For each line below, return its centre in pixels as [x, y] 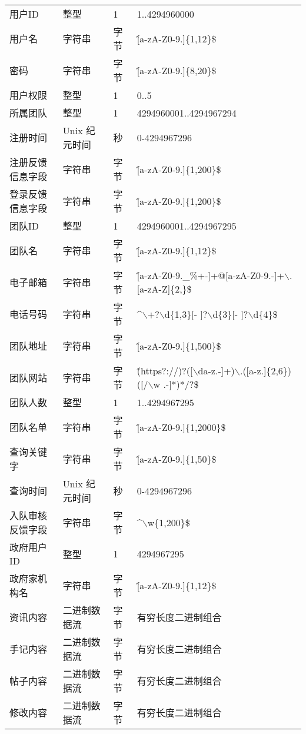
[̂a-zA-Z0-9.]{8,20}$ [177, 70]
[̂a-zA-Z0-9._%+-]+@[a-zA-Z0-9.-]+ [210, 275]
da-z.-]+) [216, 371]
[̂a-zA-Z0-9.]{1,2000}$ [181, 427]
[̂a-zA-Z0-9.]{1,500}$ [179, 346]
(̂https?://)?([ [165, 371]
